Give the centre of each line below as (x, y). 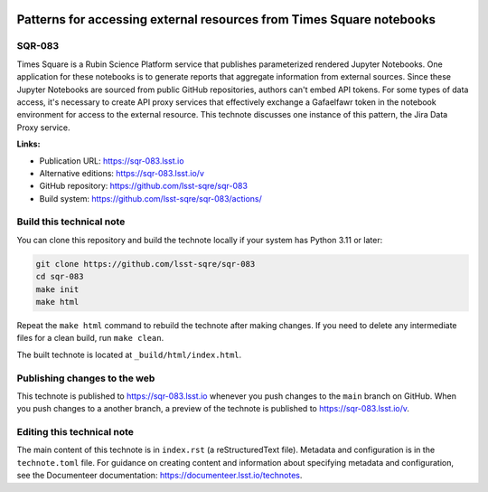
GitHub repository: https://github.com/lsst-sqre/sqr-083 (144, 186)
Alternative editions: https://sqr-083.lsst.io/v (122, 173)
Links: (28, 144)
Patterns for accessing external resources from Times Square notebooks (226, 19)
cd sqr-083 (60, 277)
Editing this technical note (75, 432)
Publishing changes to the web (86, 378)
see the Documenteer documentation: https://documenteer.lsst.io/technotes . (160, 476)
